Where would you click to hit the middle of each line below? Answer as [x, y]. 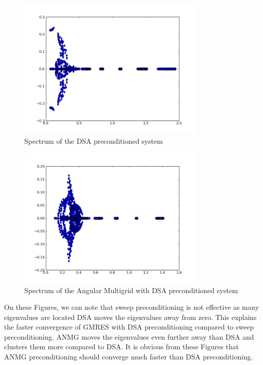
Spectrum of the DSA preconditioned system [94, 140]
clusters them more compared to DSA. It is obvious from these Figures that [122, 347]
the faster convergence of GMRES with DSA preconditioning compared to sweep [129, 327]
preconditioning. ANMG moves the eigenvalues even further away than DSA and [129, 336]
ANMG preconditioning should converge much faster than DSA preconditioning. [128, 357]
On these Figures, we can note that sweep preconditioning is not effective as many [131, 307]
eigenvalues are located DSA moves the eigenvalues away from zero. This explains [130, 317]
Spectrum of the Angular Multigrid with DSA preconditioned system [131, 290]
